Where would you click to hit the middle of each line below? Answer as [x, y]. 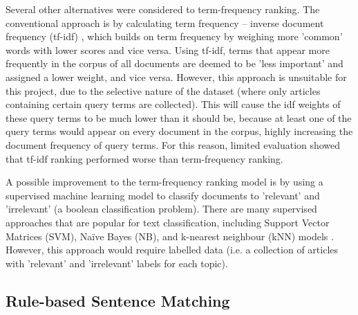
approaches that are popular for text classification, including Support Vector [168, 222]
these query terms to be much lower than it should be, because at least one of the [179, 117]
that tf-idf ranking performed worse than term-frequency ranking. [144, 158]
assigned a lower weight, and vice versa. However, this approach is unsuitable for [176, 76]
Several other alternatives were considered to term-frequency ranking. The [163, 9]
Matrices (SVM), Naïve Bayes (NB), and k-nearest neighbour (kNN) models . [170, 236]
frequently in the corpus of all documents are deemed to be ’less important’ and [175, 63]
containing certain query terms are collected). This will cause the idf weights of [173, 104]
